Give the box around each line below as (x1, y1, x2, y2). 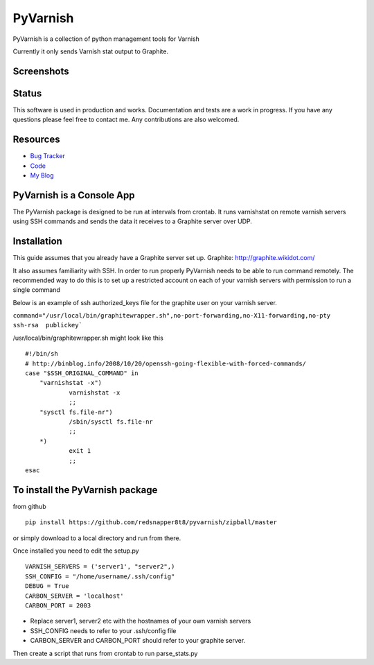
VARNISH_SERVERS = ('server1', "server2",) (25, 562, 175, 571)
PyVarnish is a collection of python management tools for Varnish (12, 35, 200, 43)
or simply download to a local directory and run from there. (12, 534, 181, 542)
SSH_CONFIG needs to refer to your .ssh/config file (30, 626, 177, 634)
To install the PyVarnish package (12, 484, 158, 496)
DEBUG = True (25, 582, 69, 590)
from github (12, 502, 46, 510)
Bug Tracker (30, 152, 66, 160)
